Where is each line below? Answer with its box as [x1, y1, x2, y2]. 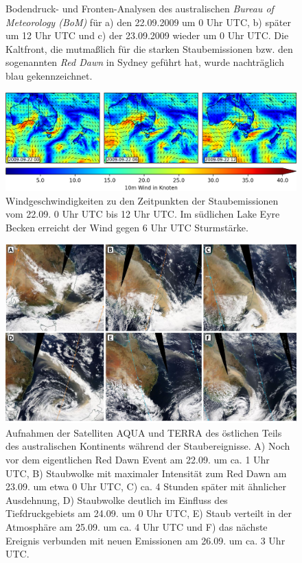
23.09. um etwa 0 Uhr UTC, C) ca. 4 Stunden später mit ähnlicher [5, 479, 286, 494]
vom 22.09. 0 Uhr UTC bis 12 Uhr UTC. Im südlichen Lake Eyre [5, 207, 280, 221]
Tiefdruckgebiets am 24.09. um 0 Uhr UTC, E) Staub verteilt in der [5, 506, 292, 520]
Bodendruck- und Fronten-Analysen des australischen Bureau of [5, 1, 274, 15]
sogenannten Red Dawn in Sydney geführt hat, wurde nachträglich [5, 55, 284, 69]
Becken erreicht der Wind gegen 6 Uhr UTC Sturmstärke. [5, 220, 248, 235]
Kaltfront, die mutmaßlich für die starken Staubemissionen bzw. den [5, 41, 293, 56]
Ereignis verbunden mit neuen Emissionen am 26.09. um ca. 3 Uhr [5, 533, 286, 547]
